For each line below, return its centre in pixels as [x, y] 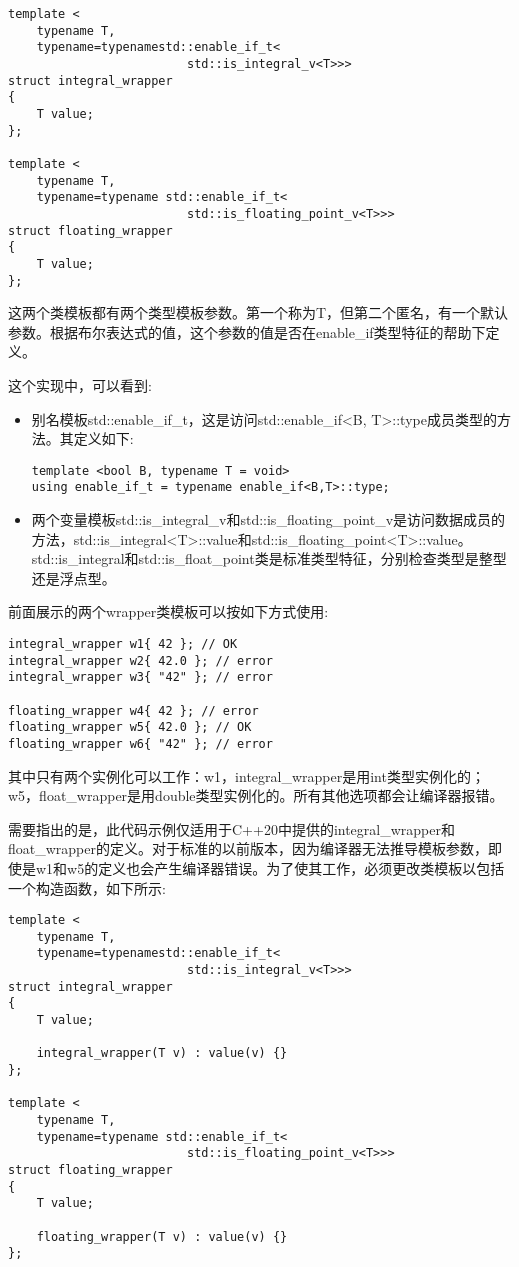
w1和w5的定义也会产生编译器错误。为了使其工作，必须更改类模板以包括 [270, 867]
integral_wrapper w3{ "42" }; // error [140, 677]
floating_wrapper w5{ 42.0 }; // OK [130, 727]
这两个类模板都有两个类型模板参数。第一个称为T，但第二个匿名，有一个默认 [258, 312]
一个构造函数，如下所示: [87, 887]
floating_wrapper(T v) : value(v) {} [162, 1236]
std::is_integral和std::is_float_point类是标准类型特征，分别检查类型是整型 [269, 558]
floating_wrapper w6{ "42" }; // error [140, 743]
